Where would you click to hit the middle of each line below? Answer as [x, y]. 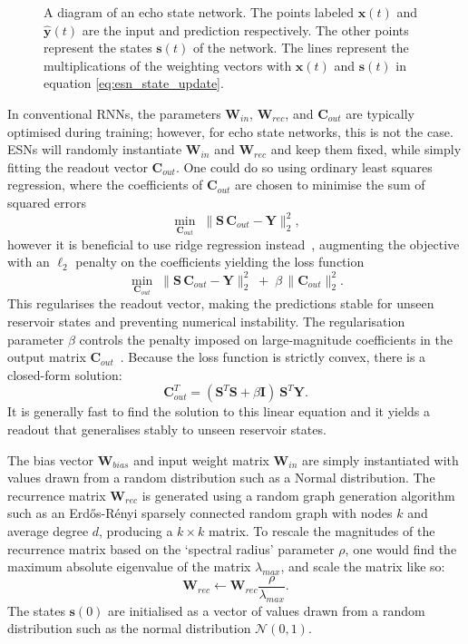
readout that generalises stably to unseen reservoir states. [167, 429]
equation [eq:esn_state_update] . [134, 83]
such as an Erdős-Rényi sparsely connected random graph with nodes [200, 513]
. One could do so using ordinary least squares [304, 166]
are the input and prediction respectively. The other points [245, 29]
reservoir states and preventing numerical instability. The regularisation [206, 322]
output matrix [47, 357]
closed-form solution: [65, 374]
